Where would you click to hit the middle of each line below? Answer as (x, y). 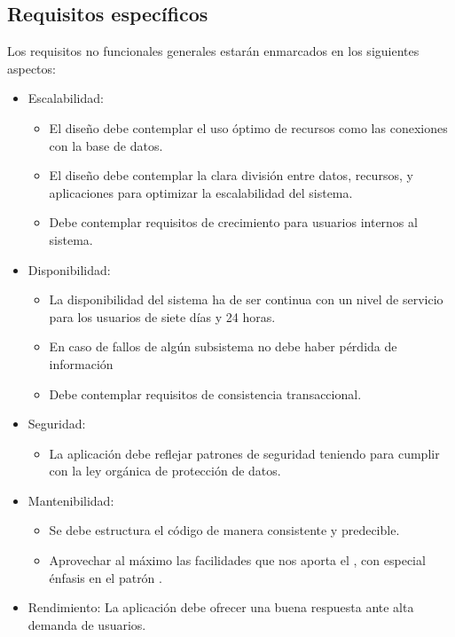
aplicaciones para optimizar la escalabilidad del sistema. (201, 192)
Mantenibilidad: (71, 500)
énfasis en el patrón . (106, 577)
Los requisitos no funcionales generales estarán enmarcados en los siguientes (213, 51)
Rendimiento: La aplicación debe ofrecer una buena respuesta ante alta (221, 607)
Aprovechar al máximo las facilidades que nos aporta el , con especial (237, 560)
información (81, 363)
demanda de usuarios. (87, 624)
